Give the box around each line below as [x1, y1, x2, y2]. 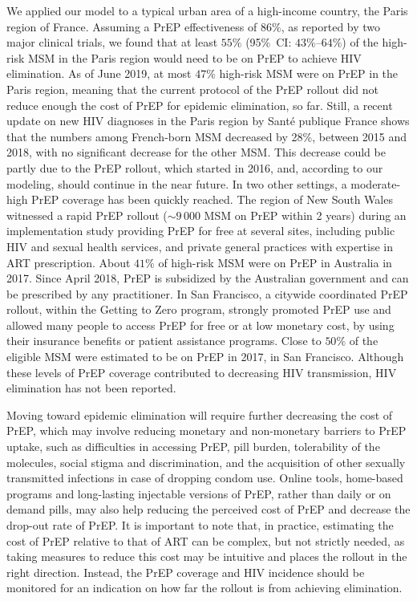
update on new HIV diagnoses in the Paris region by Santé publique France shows [6, 112, 410, 129]
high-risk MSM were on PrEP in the [219, 65, 399, 82]
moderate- [350, 175, 401, 192]
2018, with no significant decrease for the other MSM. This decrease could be [6, 144, 386, 160]
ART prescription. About [6, 254, 131, 270]
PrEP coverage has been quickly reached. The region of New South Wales [31, 191, 393, 208]
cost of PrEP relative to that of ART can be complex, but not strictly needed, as [6, 532, 405, 549]
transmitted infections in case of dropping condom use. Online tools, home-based [6, 469, 403, 486]
